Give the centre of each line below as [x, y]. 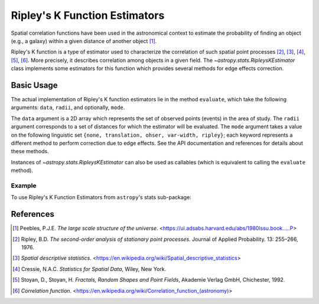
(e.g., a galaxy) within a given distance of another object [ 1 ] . [84, 41]
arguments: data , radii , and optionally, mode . [68, 108]
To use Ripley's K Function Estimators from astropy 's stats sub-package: [101, 197]
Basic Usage [34, 85]
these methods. [30, 151]
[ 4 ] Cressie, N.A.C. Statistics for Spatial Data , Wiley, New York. [89, 269]
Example [24, 186]
